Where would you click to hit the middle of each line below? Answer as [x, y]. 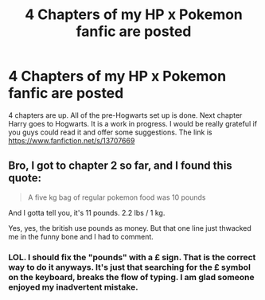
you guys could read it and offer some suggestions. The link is [110, 132]
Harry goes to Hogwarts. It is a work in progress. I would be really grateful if [132, 123]
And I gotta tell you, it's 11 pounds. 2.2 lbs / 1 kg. [87, 212]
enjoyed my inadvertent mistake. [73, 286]
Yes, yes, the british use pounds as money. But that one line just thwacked [130, 228]
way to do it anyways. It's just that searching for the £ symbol [129, 267]
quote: [25, 178]
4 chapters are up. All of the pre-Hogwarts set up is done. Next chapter [125, 115]
